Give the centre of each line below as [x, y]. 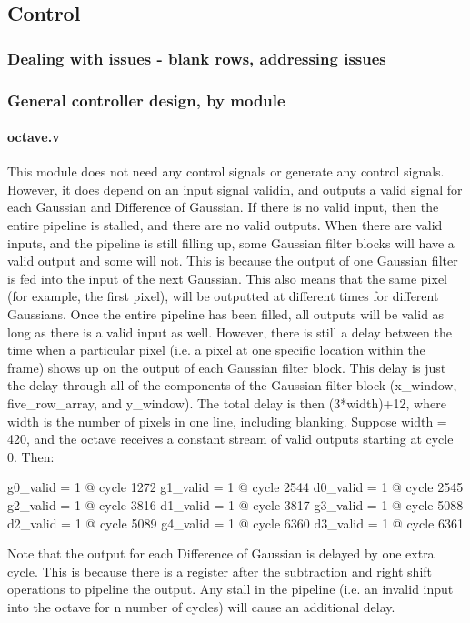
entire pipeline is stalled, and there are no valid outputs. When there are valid [225, 225]
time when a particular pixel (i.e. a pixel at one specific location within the [216, 350]
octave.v [34, 137]
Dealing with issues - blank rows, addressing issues [197, 58]
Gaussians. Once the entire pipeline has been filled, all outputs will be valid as [226, 314]
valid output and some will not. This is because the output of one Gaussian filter [233, 261]
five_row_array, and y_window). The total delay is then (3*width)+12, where [227, 402]
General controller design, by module [146, 100]
